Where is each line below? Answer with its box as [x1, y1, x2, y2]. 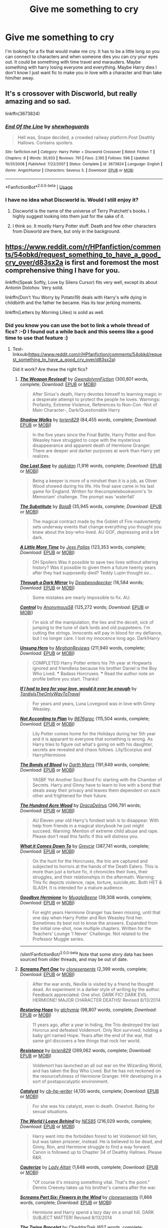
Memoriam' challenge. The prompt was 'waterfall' [32, 493, 135, 499]
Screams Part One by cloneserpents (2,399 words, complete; [19, 966, 147, 972]
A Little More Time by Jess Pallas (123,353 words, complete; [19, 544, 146, 550]
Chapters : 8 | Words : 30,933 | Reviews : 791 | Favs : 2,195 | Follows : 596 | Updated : [5, 155, 150, 161]
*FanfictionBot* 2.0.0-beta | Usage [5, 183, 73, 190]
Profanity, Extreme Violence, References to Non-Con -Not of [32, 402, 157, 408]
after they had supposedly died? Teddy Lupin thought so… [32, 569, 153, 575]
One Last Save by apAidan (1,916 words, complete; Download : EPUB [19, 462, 162, 469]
